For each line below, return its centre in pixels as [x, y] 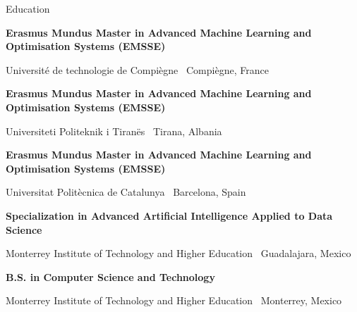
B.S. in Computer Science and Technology [110, 276]
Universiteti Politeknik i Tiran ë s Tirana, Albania [114, 131]
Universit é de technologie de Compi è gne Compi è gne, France [137, 69]
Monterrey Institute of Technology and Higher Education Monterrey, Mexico [174, 300]
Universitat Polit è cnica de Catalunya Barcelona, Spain [126, 192]
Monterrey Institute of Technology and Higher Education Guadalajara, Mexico [178, 253]
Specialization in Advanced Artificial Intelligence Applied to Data [169, 215]
